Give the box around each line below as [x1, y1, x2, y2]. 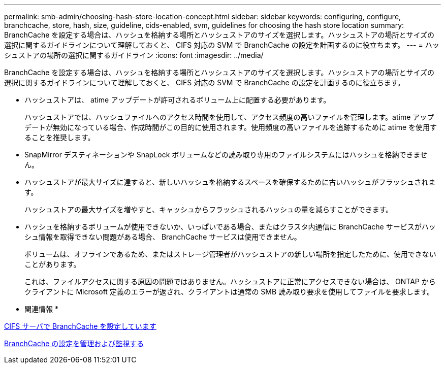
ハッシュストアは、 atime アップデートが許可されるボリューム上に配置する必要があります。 [24, 95, 331, 104]
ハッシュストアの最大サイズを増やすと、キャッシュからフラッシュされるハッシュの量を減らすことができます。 [24, 205, 393, 214]
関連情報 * [24, 305, 58, 313]
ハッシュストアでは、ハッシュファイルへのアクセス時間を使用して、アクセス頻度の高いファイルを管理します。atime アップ [24, 113, 434, 121]
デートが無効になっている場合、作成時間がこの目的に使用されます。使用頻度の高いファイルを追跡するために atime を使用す [24, 123, 437, 131]
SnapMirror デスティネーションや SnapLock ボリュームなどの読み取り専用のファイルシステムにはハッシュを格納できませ [24, 150, 428, 159]
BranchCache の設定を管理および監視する [4, 339, 144, 348]
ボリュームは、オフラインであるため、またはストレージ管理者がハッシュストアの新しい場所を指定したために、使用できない [24, 250, 436, 258]
